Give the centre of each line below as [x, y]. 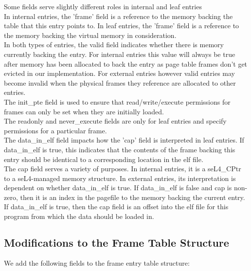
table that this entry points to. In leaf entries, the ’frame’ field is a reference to [122, 26]
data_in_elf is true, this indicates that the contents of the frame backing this [120, 149]
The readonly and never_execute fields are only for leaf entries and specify [115, 121]
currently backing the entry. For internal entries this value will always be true [120, 54]
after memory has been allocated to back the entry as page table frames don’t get [126, 63]
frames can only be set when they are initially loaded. [84, 111]
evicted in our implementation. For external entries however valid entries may [120, 73]
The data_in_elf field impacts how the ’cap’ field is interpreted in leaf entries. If [124, 140]
